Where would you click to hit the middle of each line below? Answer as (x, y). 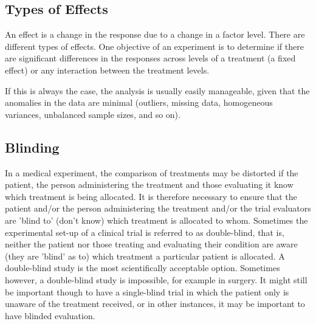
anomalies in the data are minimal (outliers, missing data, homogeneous (139, 102)
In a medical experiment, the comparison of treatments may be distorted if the (152, 172)
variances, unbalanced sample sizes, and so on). (93, 114)
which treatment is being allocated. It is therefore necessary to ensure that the (151, 196)
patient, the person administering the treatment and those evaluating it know (149, 184)
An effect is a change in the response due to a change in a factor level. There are (155, 34)
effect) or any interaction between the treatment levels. (107, 70)
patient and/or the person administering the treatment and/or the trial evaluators (158, 208)
